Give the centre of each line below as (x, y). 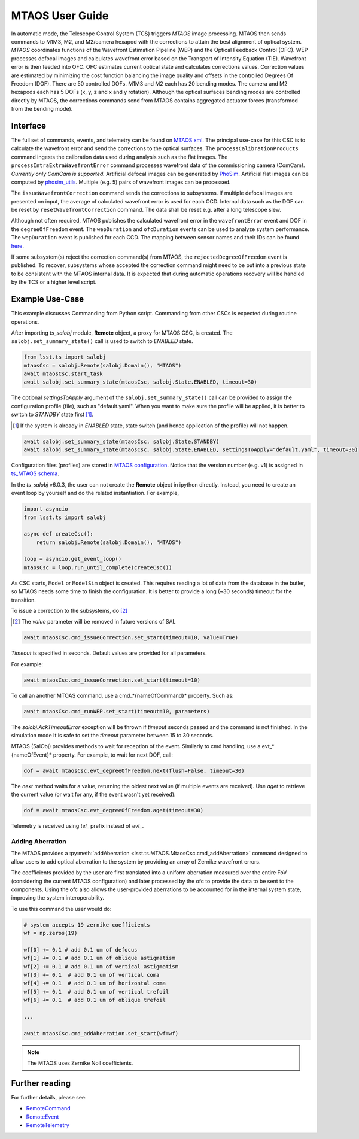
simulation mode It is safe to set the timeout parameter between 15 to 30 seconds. (112, 736)
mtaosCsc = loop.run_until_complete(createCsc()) (98, 567)
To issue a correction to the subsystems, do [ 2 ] (69, 611)
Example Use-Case (48, 299)
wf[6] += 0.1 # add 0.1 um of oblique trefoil (95, 1000)
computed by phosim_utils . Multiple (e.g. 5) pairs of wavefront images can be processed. (121, 182)
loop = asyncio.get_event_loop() (73, 559)
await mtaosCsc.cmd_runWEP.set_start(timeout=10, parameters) (117, 711)
